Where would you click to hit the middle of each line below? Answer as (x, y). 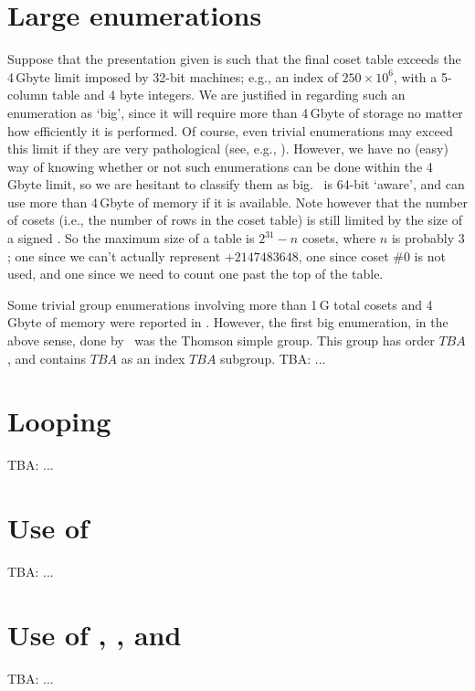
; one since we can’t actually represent (114, 255)
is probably (423, 238)
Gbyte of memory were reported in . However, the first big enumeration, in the (228, 322)
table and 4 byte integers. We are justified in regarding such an (228, 95)
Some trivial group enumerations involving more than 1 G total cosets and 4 (220, 304)
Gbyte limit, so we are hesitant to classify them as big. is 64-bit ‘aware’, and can (236, 184)
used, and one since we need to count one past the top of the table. (195, 274)
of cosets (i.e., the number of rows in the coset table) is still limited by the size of (235, 220)
